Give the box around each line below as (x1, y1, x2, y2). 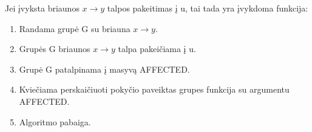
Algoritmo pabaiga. (19, 115, 91, 128)
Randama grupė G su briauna (19, 22, 131, 35)
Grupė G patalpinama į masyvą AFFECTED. (19, 62, 190, 75)
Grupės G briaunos (19, 42, 90, 55)
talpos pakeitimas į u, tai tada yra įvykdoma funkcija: (107, 2, 308, 14)
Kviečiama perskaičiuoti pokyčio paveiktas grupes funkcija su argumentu (19, 83, 290, 96)
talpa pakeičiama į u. (118, 42, 196, 55)
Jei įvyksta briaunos (5, 2, 80, 14)
